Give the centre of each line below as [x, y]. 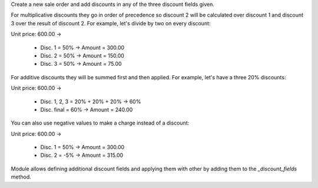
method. [21, 177]
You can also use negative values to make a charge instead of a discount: [100, 123]
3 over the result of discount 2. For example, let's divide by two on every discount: [111, 23]
